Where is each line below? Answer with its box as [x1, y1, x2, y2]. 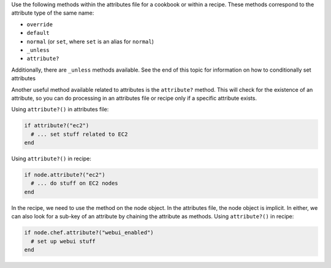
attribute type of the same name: [11, 9, 94, 17]
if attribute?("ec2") [24, 122, 89, 129]
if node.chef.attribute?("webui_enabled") [24, 229, 154, 236]
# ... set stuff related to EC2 [31, 130, 128, 138]
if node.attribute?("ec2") [24, 171, 105, 179]
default [26, 29, 50, 37]
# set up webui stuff [31, 237, 96, 245]
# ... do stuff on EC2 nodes [31, 180, 119, 187]
